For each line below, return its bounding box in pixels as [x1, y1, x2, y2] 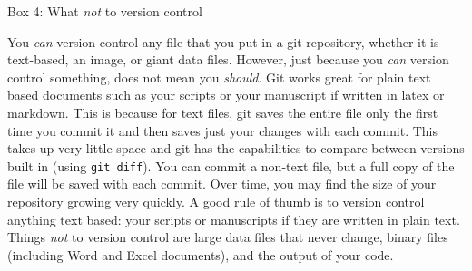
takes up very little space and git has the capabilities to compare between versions [7, 139, 465, 158]
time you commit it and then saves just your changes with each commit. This [7, 121, 438, 140]
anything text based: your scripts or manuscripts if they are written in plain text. [7, 209, 460, 228]
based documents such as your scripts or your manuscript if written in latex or [7, 85, 445, 104]
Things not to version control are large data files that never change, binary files [7, 227, 448, 247]
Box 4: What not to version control [7, 2, 202, 20]
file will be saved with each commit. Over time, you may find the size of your [7, 174, 437, 193]
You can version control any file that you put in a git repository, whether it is [7, 32, 439, 51]
